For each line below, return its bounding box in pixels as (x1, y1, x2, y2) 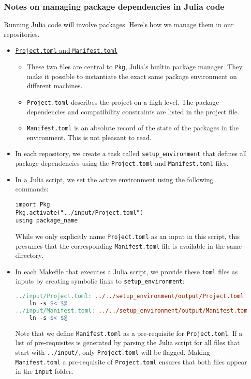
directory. (15, 250, 44, 260)
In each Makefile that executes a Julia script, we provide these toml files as (15, 266, 238, 276)
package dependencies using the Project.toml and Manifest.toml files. (15, 158, 229, 168)
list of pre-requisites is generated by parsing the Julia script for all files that (15, 337, 240, 347)
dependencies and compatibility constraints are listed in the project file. (27, 106, 239, 116)
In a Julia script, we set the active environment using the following (15, 174, 214, 184)
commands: (15, 184, 49, 194)
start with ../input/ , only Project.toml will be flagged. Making (15, 347, 210, 357)
